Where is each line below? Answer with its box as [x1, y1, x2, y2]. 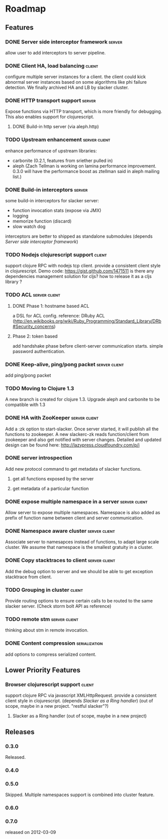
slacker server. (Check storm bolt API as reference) [5, 603, 112, 609]
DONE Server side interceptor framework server [5, 38, 122, 45]
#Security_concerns [12, 323, 54, 329]
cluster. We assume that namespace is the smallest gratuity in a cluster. [5, 544, 153, 550]
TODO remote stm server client [5, 616, 79, 623]
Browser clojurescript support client [5, 681, 94, 688]
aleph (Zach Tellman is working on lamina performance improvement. [12, 162, 157, 169]
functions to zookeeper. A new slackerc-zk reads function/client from [5, 431, 149, 437]
